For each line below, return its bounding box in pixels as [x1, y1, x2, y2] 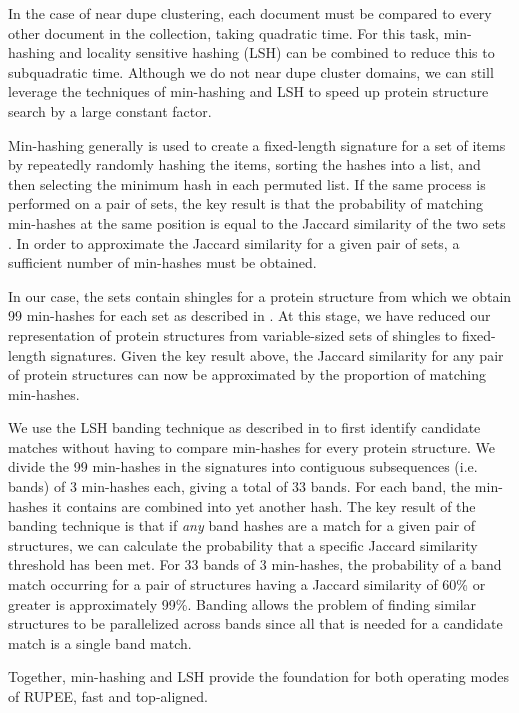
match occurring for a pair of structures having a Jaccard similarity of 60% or [8, 574, 486, 595]
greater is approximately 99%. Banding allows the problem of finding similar [8, 593, 477, 614]
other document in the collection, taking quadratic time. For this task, [8, 22, 439, 43]
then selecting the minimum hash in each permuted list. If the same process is [8, 173, 486, 194]
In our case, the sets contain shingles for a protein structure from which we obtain [8, 285, 512, 306]
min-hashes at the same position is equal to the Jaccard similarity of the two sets [8, 212, 506, 233]
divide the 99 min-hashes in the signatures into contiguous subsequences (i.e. [8, 456, 478, 477]
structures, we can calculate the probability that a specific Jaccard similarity [8, 534, 478, 555]
